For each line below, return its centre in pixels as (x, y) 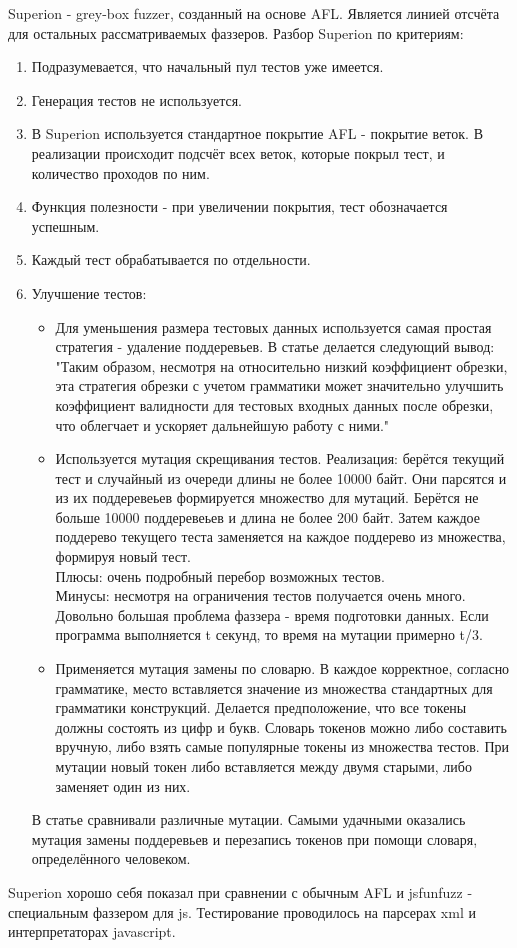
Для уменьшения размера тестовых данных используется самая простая (273, 326)
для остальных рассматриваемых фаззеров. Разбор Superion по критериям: (236, 32)
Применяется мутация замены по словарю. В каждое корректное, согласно (282, 668)
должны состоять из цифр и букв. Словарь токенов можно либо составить (281, 726)
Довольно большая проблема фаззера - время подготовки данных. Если (272, 614)
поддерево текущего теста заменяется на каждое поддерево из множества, (280, 536)
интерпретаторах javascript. (92, 931)
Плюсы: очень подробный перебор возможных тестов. (220, 575)
